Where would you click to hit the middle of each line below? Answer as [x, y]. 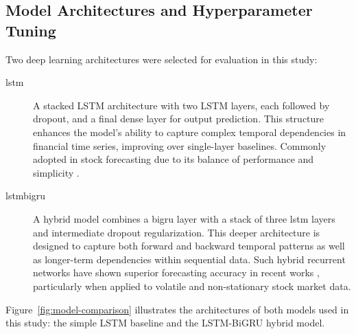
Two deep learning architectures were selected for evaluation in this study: [162, 59]
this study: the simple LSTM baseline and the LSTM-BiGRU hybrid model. [165, 323]
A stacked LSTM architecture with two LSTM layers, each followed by [181, 105]
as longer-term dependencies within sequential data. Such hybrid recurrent [189, 259]
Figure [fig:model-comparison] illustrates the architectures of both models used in [177, 309]
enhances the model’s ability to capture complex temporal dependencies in [190, 132]
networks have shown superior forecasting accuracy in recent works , [176, 272]
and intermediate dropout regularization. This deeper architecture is [177, 232]
